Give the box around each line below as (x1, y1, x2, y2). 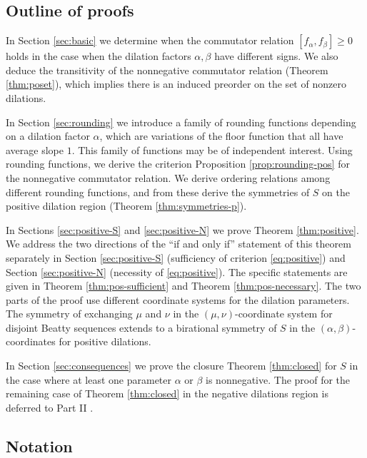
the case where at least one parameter (6, 372, 171, 387)
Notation (6, 434, 73, 457)
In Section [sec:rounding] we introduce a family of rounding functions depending (6, 114, 356, 129)
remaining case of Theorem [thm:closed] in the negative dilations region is (6, 386, 328, 401)
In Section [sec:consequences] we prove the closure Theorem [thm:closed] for (6, 358, 337, 373)
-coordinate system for (234, 306, 333, 321)
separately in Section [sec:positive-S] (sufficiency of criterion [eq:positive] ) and (6, 250, 346, 265)
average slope (6, 142, 64, 157)
